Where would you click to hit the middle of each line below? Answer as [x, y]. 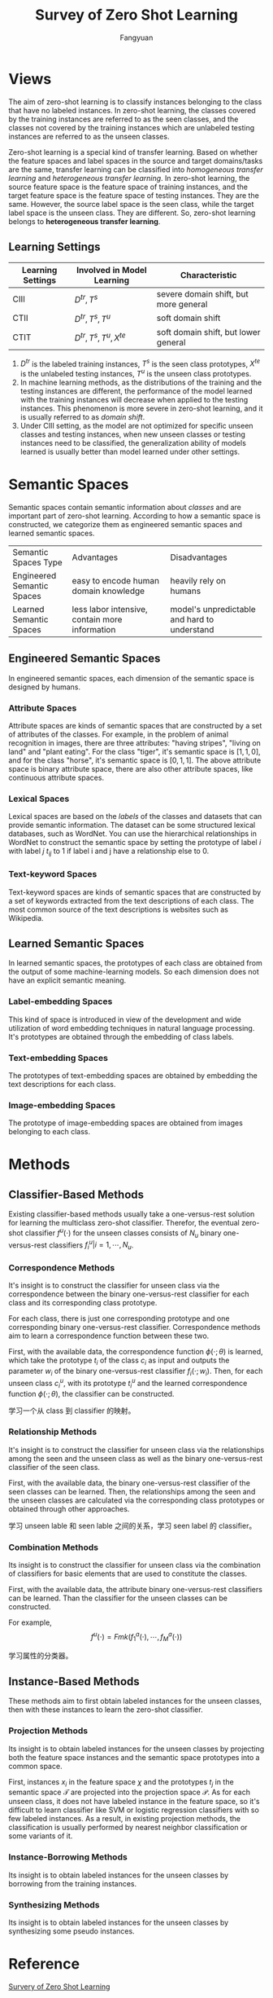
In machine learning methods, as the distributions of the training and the [141, 383]
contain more [97, 619]
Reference [44, 1964]
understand [192, 630]
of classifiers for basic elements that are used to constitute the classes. [128, 1573]
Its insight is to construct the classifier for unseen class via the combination [135, 1565]
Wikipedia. [26, 918]
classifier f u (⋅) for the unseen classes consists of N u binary [123, 1233]
